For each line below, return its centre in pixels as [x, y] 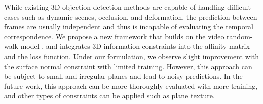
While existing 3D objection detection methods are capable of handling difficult [127, 7]
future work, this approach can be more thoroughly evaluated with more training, [131, 86]
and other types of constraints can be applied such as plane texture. [109, 96]
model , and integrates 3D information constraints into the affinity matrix [135, 46]
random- [240, 36]
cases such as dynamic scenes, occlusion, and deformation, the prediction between [131, 16]
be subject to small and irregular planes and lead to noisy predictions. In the [123, 76]
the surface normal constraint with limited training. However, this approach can [128, 66]
